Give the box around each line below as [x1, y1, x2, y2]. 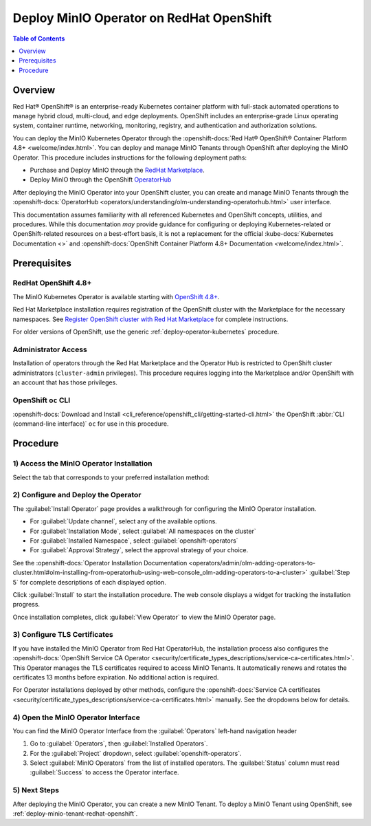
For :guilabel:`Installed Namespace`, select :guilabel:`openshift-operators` [30, 536, 238, 545]
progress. [12, 600, 41, 609]
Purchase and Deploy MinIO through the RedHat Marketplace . [30, 166, 205, 174]
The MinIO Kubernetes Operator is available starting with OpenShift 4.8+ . [12, 292, 220, 301]
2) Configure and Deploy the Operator [12, 490, 142, 500]
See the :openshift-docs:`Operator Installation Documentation [12, 558, 188, 567]
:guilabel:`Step [309, 568, 350, 577]
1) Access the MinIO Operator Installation [12, 459, 153, 468]
